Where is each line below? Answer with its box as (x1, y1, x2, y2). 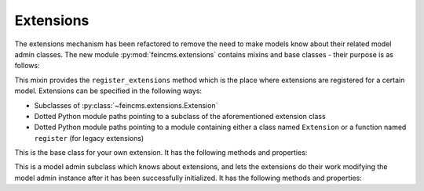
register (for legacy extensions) (34, 133, 144, 142)
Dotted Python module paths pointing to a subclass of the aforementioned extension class (34, 111, 326, 121)
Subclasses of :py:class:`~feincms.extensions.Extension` (34, 100, 218, 110)
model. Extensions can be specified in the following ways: (14, 86, 203, 95)
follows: (14, 61, 40, 70)
